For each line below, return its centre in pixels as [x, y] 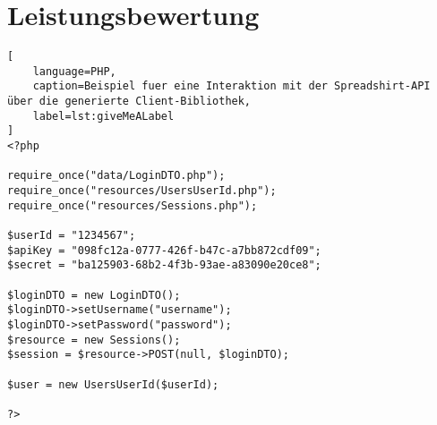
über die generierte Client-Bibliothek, [129, 102]
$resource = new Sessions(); [94, 340]
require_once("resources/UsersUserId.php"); [142, 191]
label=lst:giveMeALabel [103, 116]
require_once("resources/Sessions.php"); [133, 205]
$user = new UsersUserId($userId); [113, 384]
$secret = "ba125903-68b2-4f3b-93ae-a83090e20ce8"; [164, 265]
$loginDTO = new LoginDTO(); [94, 295]
